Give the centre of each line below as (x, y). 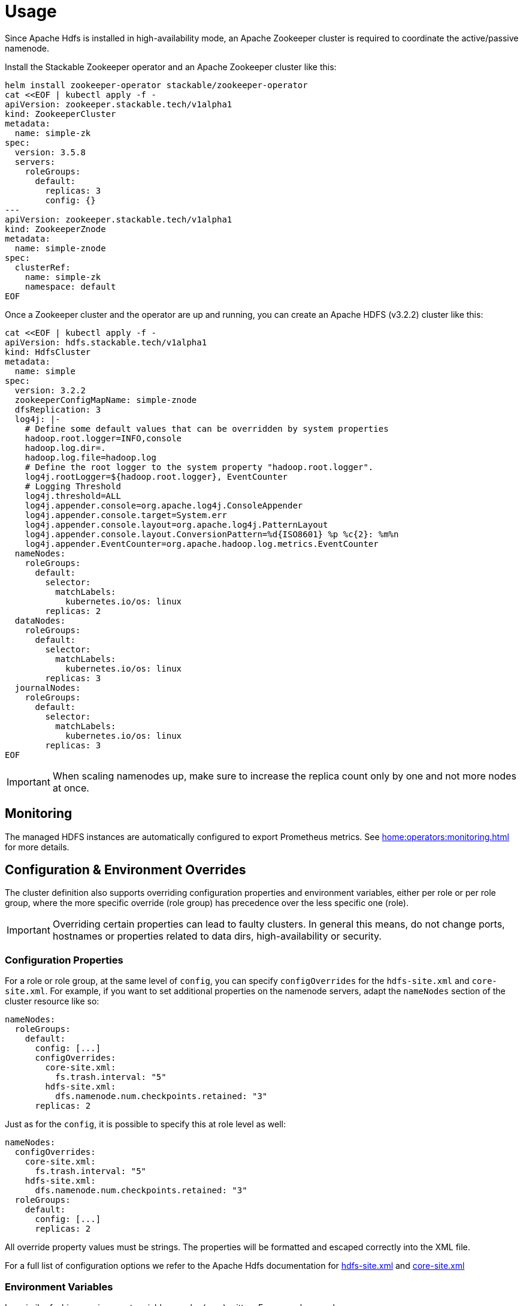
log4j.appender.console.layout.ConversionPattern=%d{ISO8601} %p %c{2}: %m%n (212, 534)
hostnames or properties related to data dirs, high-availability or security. (217, 936)
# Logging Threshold (73, 486)
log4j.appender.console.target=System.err (126, 515)
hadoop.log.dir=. (65, 448)
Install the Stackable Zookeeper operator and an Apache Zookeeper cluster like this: (171, 67)
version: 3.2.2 (50, 390)
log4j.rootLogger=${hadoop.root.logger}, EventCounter (156, 476)
